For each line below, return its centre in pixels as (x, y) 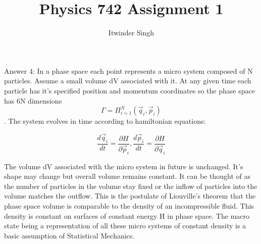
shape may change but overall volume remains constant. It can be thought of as (127, 176)
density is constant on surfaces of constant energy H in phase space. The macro (127, 215)
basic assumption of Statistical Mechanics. (69, 235)
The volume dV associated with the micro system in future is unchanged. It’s (124, 166)
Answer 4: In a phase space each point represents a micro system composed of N (128, 70)
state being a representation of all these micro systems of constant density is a (125, 226)
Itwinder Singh (131, 33)
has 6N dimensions (33, 100)
